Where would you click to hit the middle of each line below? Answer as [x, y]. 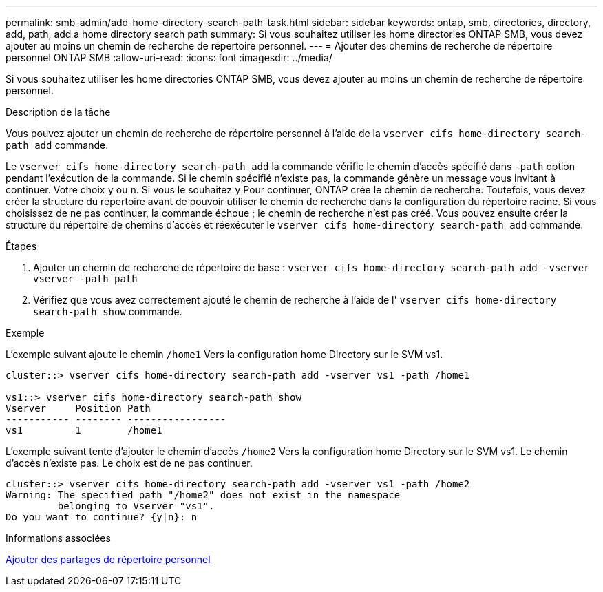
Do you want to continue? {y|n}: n [102, 517]
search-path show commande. [108, 311]
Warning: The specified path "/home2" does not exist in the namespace [203, 495]
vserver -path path [85, 279]
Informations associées [58, 538]
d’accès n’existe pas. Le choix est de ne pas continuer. [129, 463]
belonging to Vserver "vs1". [136, 506]
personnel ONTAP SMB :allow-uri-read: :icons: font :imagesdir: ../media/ [169, 57]
